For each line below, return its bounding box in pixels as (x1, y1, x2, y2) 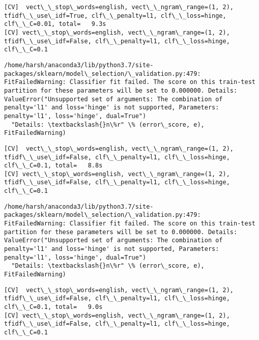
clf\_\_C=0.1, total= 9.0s (4, 303, 103, 310)
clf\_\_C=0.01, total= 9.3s (4, 20, 106, 28)
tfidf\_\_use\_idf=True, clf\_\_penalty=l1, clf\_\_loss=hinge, (4, 12, 226, 19)
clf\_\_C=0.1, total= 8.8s (4, 162, 103, 169)
